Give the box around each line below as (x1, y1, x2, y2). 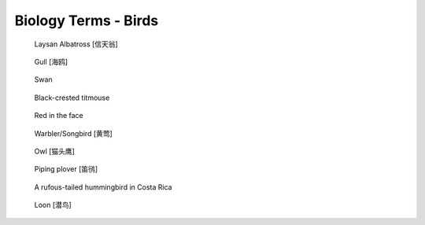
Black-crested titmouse (34, 93, 110, 102)
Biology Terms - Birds (14, 12, 159, 29)
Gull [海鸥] (34, 57, 68, 66)
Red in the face (34, 111, 84, 120)
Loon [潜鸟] (34, 201, 72, 210)
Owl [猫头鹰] (34, 146, 75, 156)
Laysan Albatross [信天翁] (34, 39, 118, 49)
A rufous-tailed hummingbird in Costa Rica (34, 182, 172, 192)
